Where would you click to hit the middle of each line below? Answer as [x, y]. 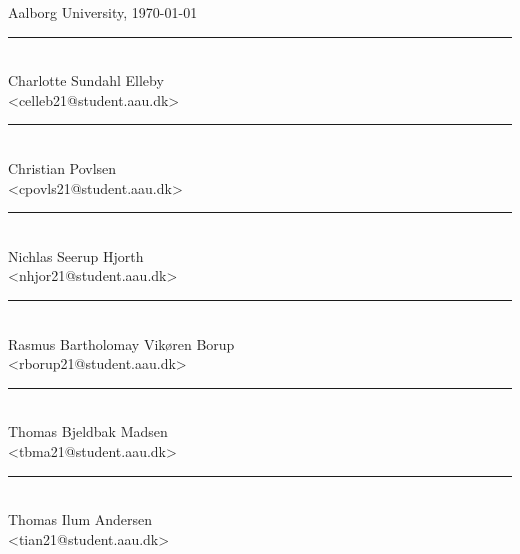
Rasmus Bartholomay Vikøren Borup [121, 343]
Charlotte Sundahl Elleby [86, 80]
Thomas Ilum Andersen [80, 519]
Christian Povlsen [62, 167]
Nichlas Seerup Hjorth [76, 255]
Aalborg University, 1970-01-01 [103, 12]
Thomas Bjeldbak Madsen [88, 431]
